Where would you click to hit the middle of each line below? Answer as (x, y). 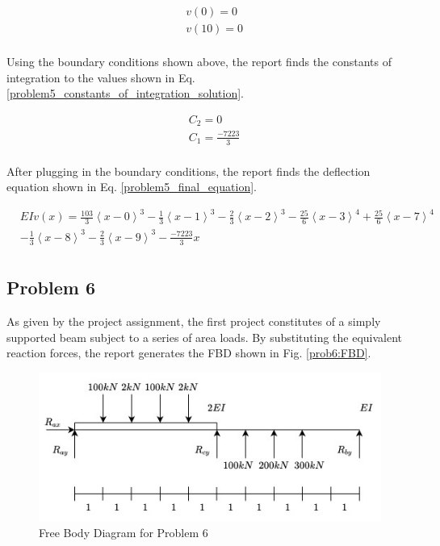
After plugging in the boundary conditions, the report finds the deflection (189, 171)
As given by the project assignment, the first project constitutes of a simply (194, 321)
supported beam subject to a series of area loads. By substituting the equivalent (205, 337)
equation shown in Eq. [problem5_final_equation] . (132, 187)
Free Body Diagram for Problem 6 (124, 533)
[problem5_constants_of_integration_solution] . (125, 93)
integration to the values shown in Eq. (101, 77)
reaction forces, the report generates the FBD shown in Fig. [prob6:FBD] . (189, 353)
